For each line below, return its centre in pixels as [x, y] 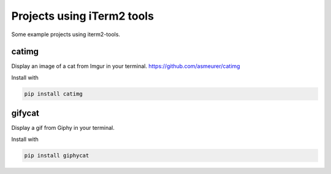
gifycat [25, 113]
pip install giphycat [57, 155]
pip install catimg [53, 94]
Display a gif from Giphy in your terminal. [63, 128]
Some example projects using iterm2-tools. [66, 34]
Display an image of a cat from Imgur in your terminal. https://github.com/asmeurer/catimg [126, 66]
